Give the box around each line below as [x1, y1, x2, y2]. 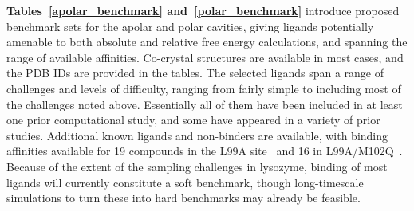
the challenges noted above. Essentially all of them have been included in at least [6, 96, 403, 112]
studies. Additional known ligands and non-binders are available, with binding [6, 127, 388, 143]
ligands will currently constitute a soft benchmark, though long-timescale [6, 174, 364, 190]
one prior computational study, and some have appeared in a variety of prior [6, 111, 380, 128]
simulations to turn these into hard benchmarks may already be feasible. [6, 190, 361, 206]
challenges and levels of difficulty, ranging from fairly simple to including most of [6, 80, 401, 96]
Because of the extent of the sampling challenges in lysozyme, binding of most [6, 158, 388, 174]
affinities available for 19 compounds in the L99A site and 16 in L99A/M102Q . [6, 143, 403, 159]
